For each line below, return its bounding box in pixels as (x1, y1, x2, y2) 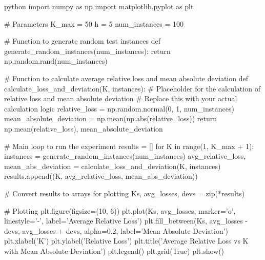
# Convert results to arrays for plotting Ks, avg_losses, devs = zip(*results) (4, 188, 245, 198)
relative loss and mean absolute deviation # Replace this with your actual (4, 93, 237, 104)
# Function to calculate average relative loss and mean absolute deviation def (4, 72, 249, 83)
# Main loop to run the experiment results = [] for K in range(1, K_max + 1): (4, 140, 254, 151)
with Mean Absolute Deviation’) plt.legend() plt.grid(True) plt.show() (4, 245, 225, 256)
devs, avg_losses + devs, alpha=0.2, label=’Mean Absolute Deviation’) (4, 225, 229, 236)
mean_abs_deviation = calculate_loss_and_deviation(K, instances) (4, 160, 221, 171)
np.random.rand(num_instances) (4, 55, 108, 66)
